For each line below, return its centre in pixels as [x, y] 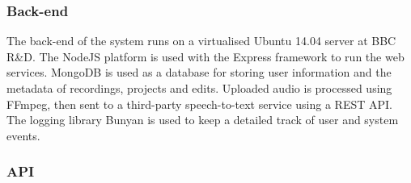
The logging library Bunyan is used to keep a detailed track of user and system [203, 120]
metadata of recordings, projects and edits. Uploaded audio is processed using [199, 88]
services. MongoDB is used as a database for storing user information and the [199, 72]
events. [23, 135]
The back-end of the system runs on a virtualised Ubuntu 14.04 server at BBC [201, 41]
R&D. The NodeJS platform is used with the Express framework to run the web [205, 56]
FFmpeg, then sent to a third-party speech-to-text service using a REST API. [199, 104]
